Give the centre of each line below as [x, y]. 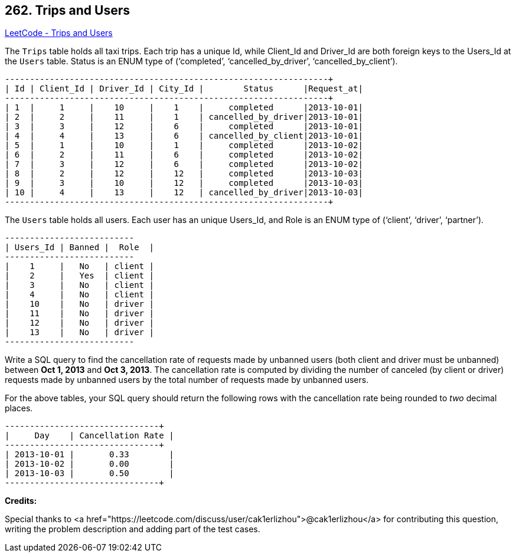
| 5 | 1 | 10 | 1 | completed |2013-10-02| [184, 145]
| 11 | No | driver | [79, 314]
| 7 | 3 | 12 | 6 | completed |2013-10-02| [184, 164]
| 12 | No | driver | [79, 323]
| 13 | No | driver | [79, 332]
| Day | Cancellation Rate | [89, 436]
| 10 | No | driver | [79, 304]
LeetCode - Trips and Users [59, 33]
